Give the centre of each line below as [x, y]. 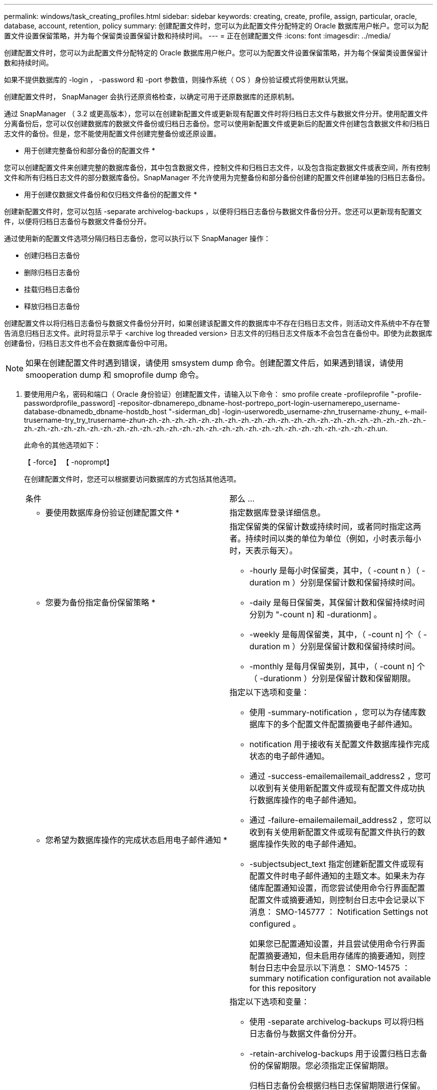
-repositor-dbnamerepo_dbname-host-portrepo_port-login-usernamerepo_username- [259, 403]
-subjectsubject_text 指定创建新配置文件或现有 [337, 864]
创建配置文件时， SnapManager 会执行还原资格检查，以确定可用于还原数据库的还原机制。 [151, 97]
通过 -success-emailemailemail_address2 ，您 [336, 776]
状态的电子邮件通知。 [290, 756]
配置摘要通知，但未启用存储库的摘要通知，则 [333, 956]
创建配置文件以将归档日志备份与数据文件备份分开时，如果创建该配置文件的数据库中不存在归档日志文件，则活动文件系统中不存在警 [217, 323]
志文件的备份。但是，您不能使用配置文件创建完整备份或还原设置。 [112, 134]
